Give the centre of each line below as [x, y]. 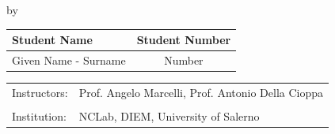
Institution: [39, 115]
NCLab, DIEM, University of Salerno [169, 115]
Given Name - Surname [69, 60]
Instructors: [40, 92]
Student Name [52, 40]
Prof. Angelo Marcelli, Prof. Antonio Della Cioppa [201, 92]
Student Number [184, 40]
